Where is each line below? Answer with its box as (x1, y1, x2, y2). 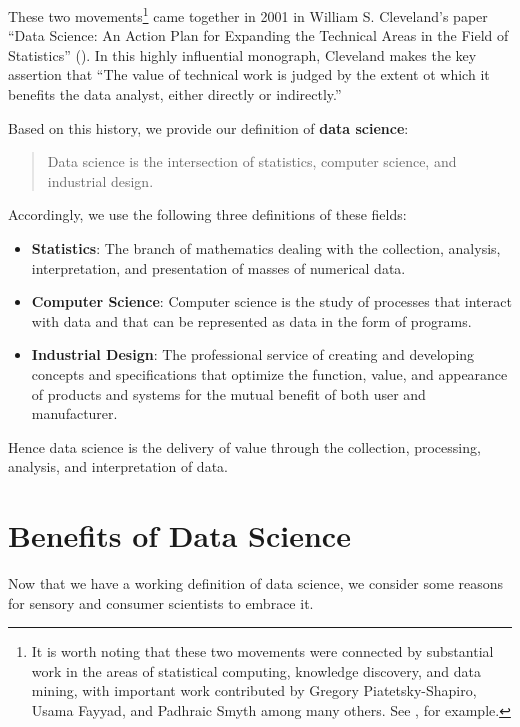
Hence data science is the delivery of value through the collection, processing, (8, 436, 481, 457)
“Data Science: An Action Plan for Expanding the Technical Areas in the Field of (8, 25, 509, 46)
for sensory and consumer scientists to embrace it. (8, 592, 314, 613)
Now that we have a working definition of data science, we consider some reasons (8, 573, 504, 594)
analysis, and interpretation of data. (8, 456, 228, 477)
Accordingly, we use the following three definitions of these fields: (8, 204, 407, 225)
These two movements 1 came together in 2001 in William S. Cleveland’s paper (8, 3, 488, 26)
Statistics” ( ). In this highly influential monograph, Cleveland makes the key (8, 44, 477, 65)
